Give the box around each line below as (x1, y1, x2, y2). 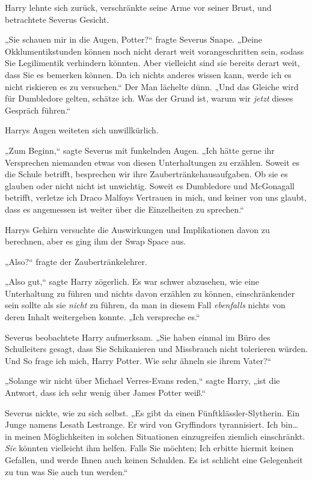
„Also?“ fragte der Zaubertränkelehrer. (5, 255, 147, 267)
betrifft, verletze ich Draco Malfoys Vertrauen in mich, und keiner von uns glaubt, (5, 191, 307, 204)
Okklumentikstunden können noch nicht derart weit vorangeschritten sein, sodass (5, 44, 304, 57)
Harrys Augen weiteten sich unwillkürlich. (5, 124, 159, 136)
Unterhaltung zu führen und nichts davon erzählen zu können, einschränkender (5, 287, 295, 299)
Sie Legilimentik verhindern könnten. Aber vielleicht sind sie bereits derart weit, (5, 56, 300, 69)
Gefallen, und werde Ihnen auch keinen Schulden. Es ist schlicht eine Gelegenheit (5, 454, 303, 466)
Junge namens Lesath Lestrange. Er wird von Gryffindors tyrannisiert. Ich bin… (5, 418, 299, 431)
